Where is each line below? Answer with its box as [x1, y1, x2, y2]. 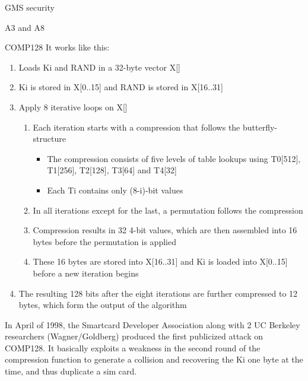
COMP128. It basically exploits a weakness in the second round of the [5, 341, 261, 354]
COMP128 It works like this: [5, 41, 110, 53]
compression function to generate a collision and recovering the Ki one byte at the [5, 353, 303, 366]
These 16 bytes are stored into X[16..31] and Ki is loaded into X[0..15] [33, 255, 288, 268]
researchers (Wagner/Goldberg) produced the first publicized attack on [5, 330, 263, 342]
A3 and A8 [5, 21, 45, 33]
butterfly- [242, 120, 277, 133]
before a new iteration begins [33, 266, 139, 279]
